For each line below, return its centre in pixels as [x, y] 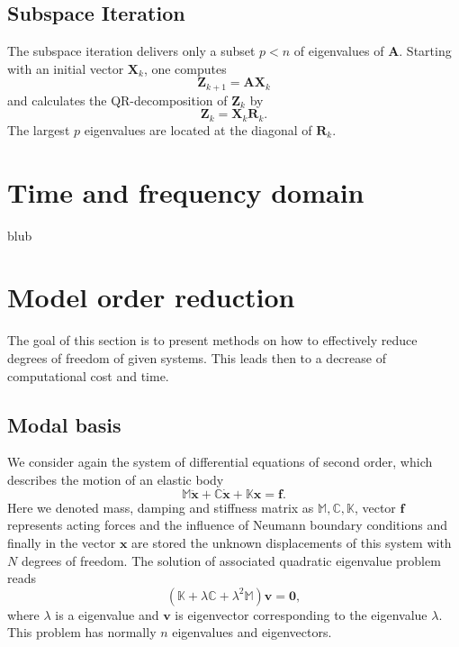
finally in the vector [62, 542]
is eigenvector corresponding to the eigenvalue [301, 614]
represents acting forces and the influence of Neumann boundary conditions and [227, 525]
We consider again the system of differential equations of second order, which [220, 462]
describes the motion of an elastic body [116, 479]
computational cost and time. [88, 375]
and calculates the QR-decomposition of [117, 100]
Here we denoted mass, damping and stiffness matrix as [161, 507]
